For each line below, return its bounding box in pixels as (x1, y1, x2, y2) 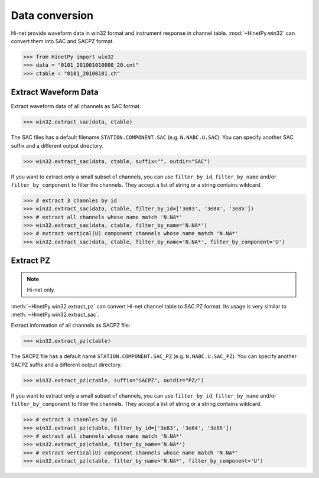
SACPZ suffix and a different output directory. (11, 361, 122, 368)
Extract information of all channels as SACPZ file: (11, 322, 131, 329)
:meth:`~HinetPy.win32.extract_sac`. (11, 311, 100, 318)
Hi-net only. (27, 287, 56, 294)
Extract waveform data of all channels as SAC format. (11, 103, 141, 110)
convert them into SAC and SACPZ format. (11, 37, 115, 44)
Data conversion (11, 9, 94, 22)
